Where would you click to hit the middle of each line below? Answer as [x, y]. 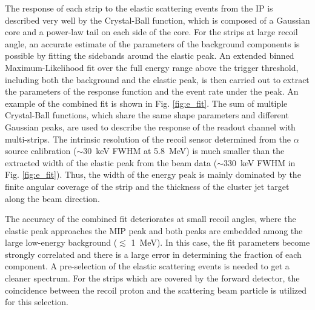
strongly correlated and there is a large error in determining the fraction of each [153, 254]
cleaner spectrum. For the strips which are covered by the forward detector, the [152, 278]
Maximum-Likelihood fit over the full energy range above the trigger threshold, [152, 67]
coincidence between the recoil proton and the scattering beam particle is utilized [156, 290]
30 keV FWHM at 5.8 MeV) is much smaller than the [184, 151]
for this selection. [37, 302]
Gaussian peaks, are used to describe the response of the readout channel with [150, 126]
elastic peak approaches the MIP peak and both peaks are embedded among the [154, 230]
